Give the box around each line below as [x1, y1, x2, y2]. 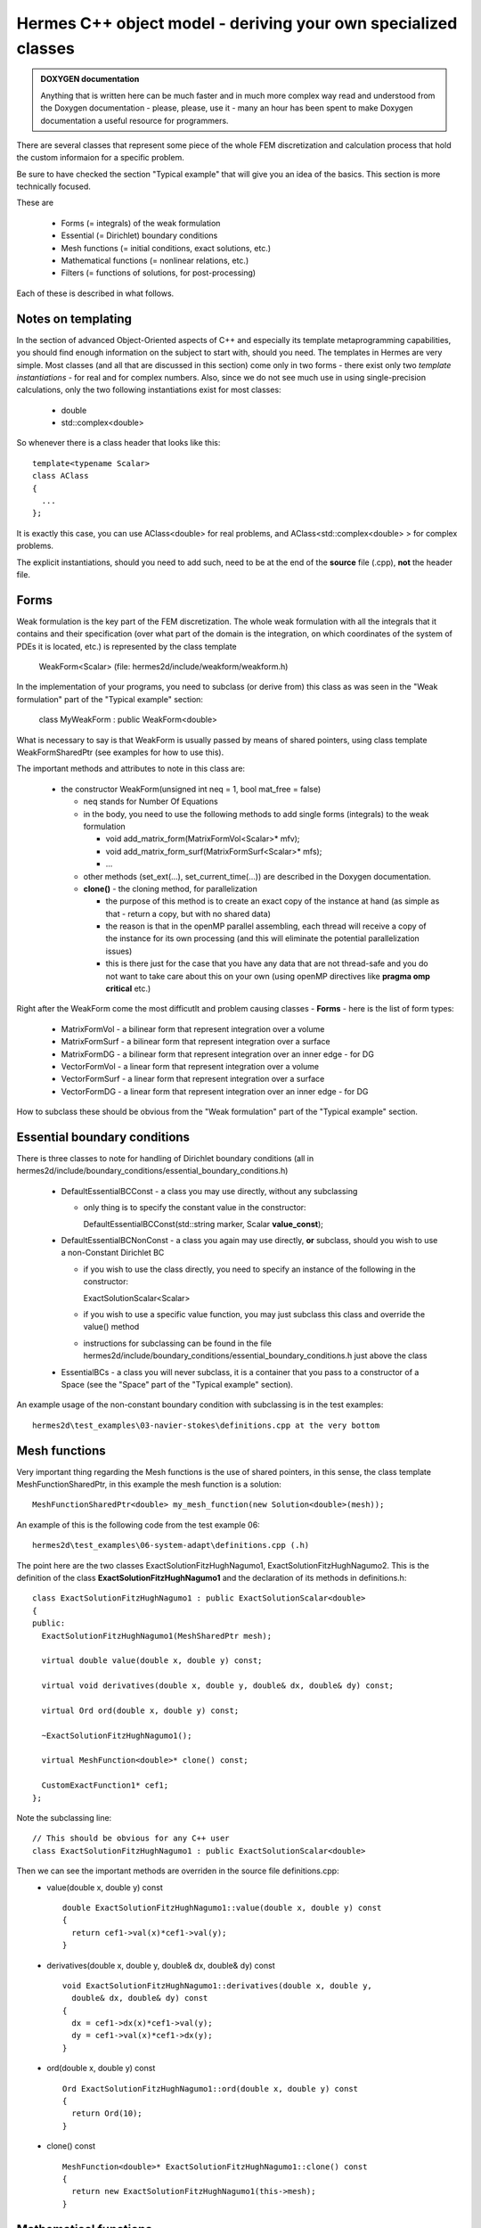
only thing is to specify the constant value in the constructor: [83, 1202, 306, 1213]
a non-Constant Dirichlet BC [61, 1248, 165, 1258]
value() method [83, 1322, 140, 1332]
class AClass [32, 471, 89, 481]
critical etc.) [105, 983, 151, 994]
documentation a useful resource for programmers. [40, 115, 229, 126]
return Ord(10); [71, 2109, 143, 2118]
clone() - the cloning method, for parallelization [83, 883, 257, 894]
